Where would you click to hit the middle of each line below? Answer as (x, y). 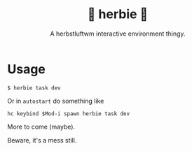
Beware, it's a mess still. (42, 140)
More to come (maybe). (41, 127)
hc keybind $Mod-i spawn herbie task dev (69, 114)
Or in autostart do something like (56, 101)
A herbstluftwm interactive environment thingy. (118, 34)
